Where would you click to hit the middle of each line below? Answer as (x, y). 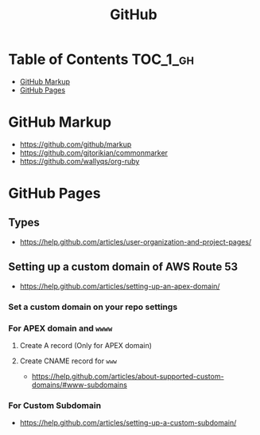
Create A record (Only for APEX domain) (86, 345)
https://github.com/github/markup (76, 144)
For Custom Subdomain (55, 406)
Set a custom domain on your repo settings (93, 307)
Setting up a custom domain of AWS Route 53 (123, 267)
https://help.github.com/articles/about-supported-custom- (128, 376)
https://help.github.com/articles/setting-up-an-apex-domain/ (120, 286)
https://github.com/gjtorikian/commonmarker (94, 152)
